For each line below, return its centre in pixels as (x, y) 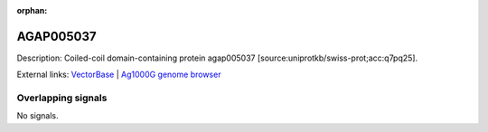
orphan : (32, 10)
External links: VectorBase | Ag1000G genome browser (119, 75)
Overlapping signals (62, 98)
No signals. (38, 116)
